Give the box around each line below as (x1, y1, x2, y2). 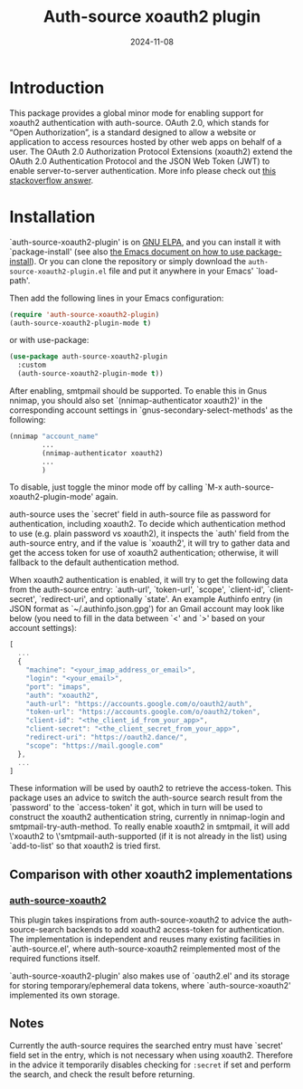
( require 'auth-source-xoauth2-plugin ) (9, 310, 160, 319)
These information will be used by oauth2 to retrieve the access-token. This (9, 783, 292, 794)
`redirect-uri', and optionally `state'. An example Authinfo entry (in (39, 594, 283, 605)
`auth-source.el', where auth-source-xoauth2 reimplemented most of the (9, 943, 280, 954)
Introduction (9, 77, 105, 98)
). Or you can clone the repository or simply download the (31, 255, 247, 266)
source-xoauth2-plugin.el (9, 267, 107, 276)
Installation (9, 206, 96, 227)
